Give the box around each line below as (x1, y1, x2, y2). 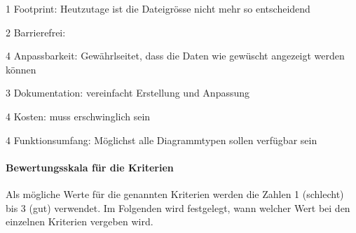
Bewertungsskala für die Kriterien (6, 160, 174, 174)
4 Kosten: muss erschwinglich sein (6, 108, 151, 123)
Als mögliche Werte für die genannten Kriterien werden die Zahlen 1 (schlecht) (6, 186, 344, 201)
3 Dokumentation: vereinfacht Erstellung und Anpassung (6, 85, 250, 100)
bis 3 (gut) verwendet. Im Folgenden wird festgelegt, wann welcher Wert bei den (6, 200, 350, 215)
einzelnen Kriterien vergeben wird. (6, 214, 153, 229)
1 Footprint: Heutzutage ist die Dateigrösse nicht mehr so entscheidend (6, 1, 310, 15)
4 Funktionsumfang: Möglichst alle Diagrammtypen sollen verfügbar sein (6, 132, 317, 147)
